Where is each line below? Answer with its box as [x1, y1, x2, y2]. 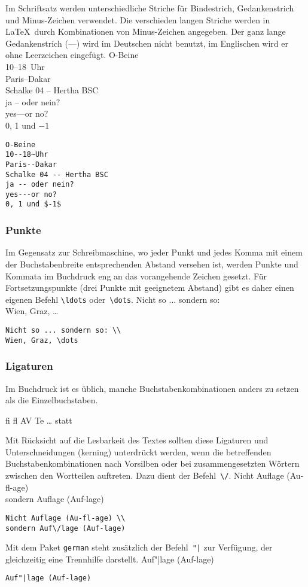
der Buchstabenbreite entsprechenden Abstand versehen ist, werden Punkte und [5, 257, 298, 270]
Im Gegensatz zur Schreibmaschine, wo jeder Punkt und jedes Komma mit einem [5, 246, 303, 258]
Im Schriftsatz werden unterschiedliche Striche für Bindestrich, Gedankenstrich [5, 2, 294, 14]
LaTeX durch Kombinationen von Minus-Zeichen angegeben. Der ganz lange [5, 25, 286, 38]
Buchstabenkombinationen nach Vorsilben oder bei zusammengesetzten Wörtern [5, 457, 300, 470]
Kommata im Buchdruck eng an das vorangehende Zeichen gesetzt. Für [5, 269, 267, 282]
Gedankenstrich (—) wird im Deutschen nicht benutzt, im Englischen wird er [5, 37, 288, 49]
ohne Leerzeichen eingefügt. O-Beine [5, 48, 139, 61]
